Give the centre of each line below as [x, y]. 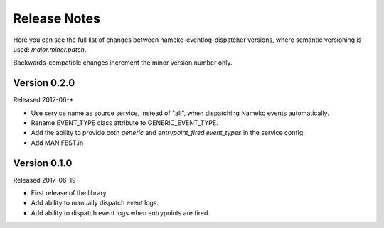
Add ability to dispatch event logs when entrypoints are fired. [120, 212]
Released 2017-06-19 [44, 180]
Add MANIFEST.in [57, 143]
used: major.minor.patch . [50, 49]
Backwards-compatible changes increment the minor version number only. [123, 63]
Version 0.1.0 [43, 163]
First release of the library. [69, 193]
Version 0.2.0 [44, 83]
